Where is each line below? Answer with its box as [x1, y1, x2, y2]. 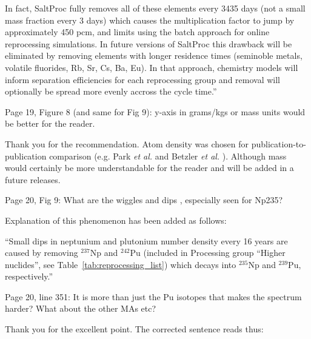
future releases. [5, 173, 61, 186]
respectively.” [5, 270, 53, 283]
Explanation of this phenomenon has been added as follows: [5, 213, 227, 226]
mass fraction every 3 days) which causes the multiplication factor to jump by [5, 13, 295, 26]
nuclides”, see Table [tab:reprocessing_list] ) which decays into [5, 258, 236, 270]
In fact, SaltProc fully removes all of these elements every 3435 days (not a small [5, 2, 306, 14]
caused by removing [5, 246, 78, 259]
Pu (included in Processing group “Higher [130, 246, 286, 259]
